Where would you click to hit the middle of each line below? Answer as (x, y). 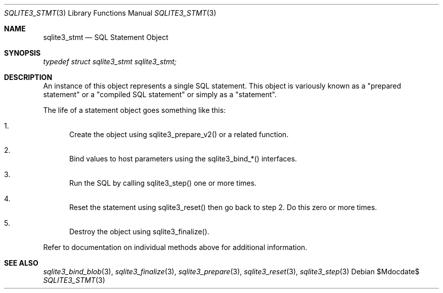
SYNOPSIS (23, 53)
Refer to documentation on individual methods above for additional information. (175, 247)
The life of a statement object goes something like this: (135, 110)
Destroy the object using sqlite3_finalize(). (139, 232)
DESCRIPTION (28, 77)
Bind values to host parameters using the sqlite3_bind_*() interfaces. (183, 159)
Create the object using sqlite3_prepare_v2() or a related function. (179, 134)
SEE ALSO (21, 263)
